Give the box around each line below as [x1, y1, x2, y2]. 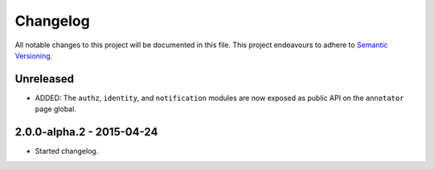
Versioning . [14, 50, 53, 60]
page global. [35, 104, 76, 114]
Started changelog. [35, 147, 99, 156]
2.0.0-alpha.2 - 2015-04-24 [14, 125, 158, 139]
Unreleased [14, 72, 75, 86]
